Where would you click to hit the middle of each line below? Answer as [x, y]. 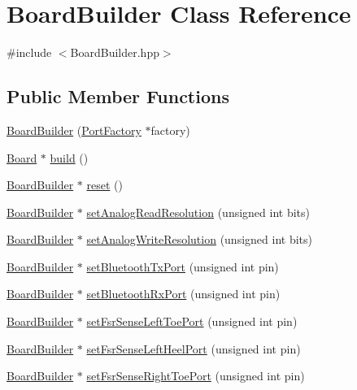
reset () [104, 185]
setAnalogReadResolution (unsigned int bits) [198, 212]
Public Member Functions [118, 96]
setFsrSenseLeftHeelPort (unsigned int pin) [194, 348]
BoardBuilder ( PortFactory [74, 130]
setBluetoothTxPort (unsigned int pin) [183, 266]
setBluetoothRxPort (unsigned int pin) [183, 294]
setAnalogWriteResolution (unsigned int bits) [199, 239]
